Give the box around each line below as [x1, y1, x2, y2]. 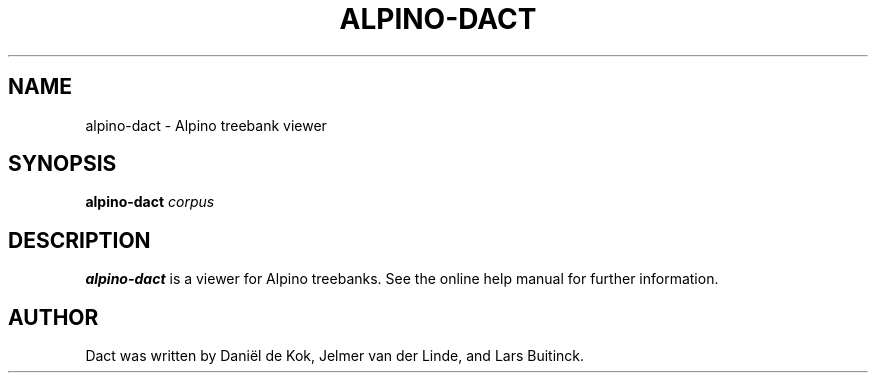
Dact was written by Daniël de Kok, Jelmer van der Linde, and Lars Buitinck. [85, 347, 585, 365]
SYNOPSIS [8, 151, 117, 177]
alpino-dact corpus [85, 193, 215, 211]
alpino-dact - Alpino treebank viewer [85, 116, 327, 134]
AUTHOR [8, 304, 99, 330]
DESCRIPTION [8, 227, 151, 253]
